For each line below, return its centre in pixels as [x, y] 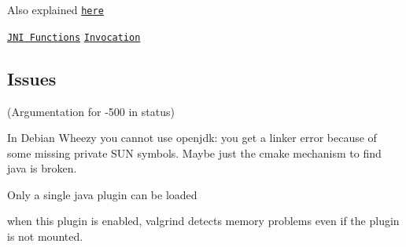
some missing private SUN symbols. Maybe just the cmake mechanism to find [194, 153]
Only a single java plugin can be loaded [102, 194]
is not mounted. [45, 236]
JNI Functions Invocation [74, 37]
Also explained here [55, 9]
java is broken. [42, 168]
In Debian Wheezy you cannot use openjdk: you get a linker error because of [192, 138]
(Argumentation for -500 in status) [91, 111]
